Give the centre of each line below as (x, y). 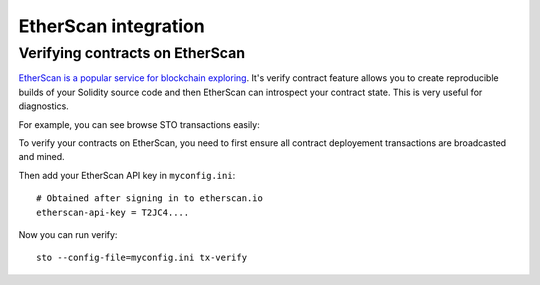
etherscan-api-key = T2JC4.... (113, 212)
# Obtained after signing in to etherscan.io (150, 198)
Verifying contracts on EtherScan (131, 53)
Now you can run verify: (68, 234)
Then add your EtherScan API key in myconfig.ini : (127, 175)
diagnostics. (43, 106)
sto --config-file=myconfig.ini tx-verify (142, 258)
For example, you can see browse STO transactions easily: (139, 124)
